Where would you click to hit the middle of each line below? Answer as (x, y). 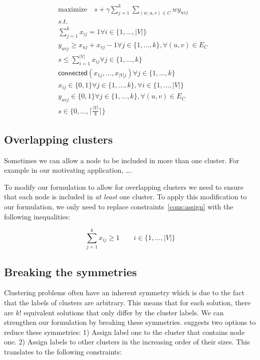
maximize (73, 9)
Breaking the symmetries (71, 271)
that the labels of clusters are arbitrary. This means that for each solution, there (127, 303)
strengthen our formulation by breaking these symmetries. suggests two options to (130, 322)
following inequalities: (37, 216)
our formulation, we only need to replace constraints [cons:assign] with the (119, 206)
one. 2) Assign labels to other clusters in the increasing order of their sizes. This (127, 342)
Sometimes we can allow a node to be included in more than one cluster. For (122, 160)
